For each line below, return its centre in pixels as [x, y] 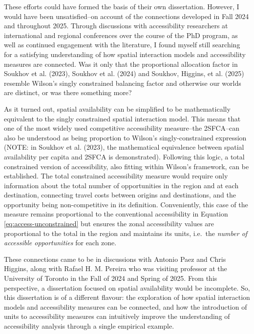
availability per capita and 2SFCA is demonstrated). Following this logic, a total [124, 156]
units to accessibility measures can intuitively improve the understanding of [117, 316]
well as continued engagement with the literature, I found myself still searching [122, 45]
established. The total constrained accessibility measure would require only [116, 176]
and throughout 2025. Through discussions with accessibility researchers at [116, 26]
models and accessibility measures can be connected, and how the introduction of [126, 306]
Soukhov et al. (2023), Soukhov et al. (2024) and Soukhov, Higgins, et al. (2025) [124, 73]
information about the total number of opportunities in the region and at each [121, 185]
